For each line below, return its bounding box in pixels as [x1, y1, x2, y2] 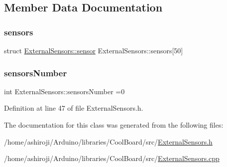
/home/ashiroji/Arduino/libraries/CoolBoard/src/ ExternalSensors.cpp [4, 153, 220, 164]
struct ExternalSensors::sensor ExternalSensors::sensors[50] [4, 45, 183, 55]
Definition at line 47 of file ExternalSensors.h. [4, 103, 143, 113]
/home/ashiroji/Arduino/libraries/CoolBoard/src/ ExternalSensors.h [4, 136, 213, 147]
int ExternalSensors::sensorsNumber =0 [4, 86, 125, 96]
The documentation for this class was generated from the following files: [4, 120, 224, 130]
